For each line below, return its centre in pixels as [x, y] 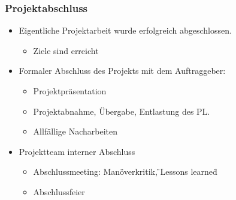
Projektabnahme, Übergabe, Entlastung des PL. [122, 111]
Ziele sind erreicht [66, 50]
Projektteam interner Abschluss [77, 151]
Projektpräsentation [70, 91]
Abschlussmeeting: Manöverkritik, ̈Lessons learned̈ [125, 171]
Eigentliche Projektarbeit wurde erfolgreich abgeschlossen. [125, 30]
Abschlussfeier [59, 191]
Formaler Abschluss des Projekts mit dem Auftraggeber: [122, 71]
